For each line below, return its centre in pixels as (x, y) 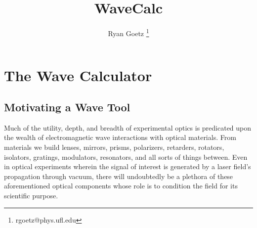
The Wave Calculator (78, 75)
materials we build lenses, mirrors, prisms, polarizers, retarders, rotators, (114, 147)
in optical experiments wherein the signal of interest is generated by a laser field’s (128, 166)
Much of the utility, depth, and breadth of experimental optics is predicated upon (128, 127)
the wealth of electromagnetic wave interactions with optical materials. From (120, 137)
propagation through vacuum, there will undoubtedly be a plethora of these (119, 176)
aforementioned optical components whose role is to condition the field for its (121, 186)
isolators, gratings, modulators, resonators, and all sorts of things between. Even (126, 157)
